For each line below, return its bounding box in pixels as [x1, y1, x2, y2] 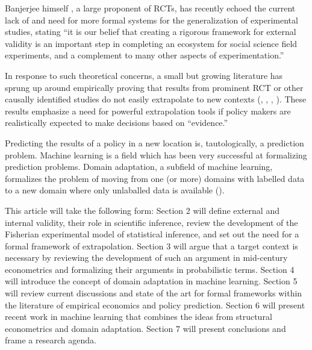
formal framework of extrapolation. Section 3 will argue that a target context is [5, 239, 298, 252]
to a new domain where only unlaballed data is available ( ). [5, 184, 225, 196]
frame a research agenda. [5, 334, 96, 346]
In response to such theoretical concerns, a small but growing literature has [5, 69, 283, 81]
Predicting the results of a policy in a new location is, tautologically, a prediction [5, 136, 304, 149]
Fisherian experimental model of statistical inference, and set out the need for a [5, 228, 299, 240]
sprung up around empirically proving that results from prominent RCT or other [5, 81, 304, 93]
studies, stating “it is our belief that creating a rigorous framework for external [5, 25, 296, 38]
